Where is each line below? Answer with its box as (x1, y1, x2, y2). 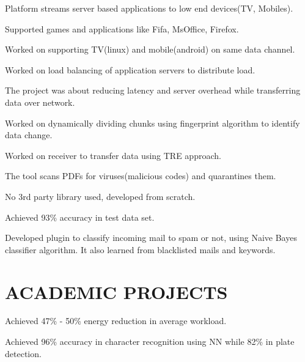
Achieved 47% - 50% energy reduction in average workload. (5, 314, 227, 327)
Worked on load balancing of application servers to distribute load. (5, 63, 255, 76)
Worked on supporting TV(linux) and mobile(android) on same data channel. (5, 43, 295, 56)
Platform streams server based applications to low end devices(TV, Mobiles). (5, 2, 293, 14)
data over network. (5, 95, 75, 108)
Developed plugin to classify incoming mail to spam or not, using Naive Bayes (5, 231, 297, 244)
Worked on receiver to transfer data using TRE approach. (5, 149, 221, 161)
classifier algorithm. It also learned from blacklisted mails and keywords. (5, 243, 276, 256)
